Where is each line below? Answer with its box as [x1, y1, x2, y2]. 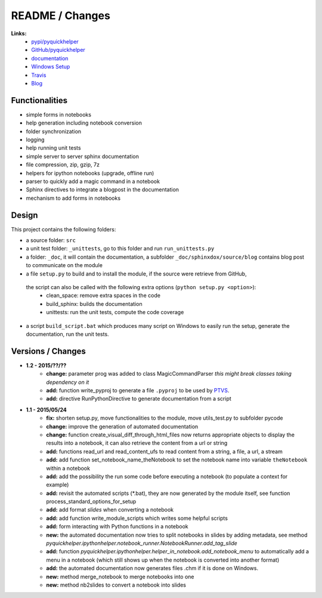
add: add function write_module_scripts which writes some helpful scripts [46, 515, 228, 522]
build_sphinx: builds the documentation [46, 300, 143, 307]
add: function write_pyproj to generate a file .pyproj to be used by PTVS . [46, 386, 230, 393]
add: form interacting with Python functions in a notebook [46, 523, 188, 530]
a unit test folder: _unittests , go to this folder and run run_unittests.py [26, 245, 215, 252]
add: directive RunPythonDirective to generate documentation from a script [46, 395, 232, 402]
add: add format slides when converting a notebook [46, 506, 174, 513]
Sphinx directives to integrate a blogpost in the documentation [26, 186, 179, 193]
